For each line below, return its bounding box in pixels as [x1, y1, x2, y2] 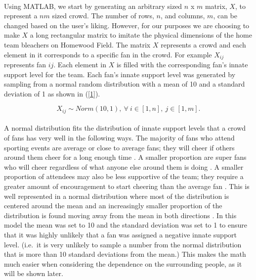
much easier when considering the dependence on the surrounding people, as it [4, 258, 242, 269]
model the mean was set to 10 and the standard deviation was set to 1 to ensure [4, 220, 248, 230]
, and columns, [160, 10, 205, 21]
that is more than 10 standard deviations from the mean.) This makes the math [4, 249, 246, 259]
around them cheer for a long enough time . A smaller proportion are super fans [4, 152, 247, 162]
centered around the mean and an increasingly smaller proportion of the [4, 200, 222, 211]
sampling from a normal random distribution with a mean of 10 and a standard [4, 79, 245, 89]
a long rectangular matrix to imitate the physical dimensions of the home [30, 30, 252, 40]
